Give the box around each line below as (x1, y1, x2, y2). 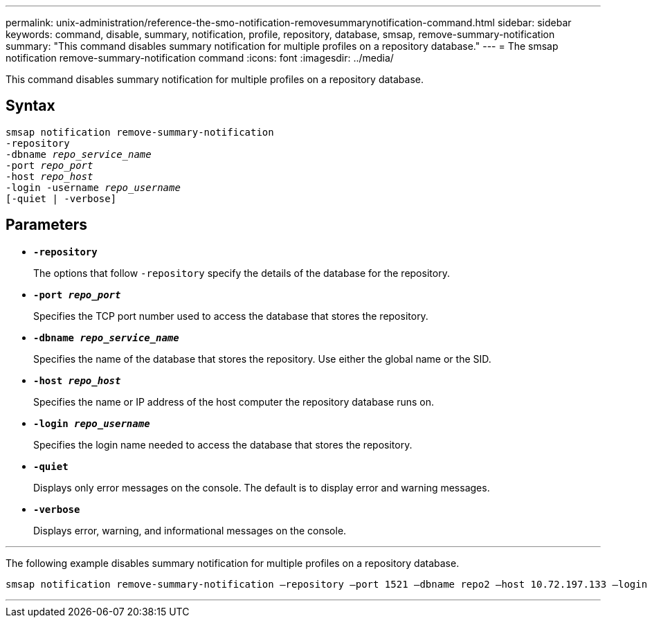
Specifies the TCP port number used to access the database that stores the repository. (33, 309, 428, 322)
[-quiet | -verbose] (6, 192, 117, 204)
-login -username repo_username (6, 181, 181, 193)
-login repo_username (33, 417, 150, 429)
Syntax (6, 97, 55, 115)
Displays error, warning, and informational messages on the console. (33, 524, 347, 536)
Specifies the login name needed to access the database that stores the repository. (33, 438, 413, 451)
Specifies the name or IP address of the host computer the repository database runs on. (33, 395, 435, 408)
